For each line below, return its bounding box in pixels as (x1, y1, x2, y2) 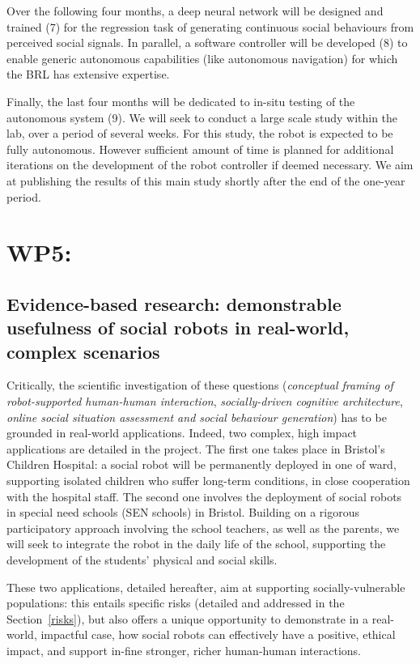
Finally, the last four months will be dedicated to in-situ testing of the (6, 92, 355, 109)
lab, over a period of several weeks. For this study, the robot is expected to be (6, 125, 393, 142)
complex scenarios (6, 338, 160, 364)
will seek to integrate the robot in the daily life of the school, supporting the (6, 535, 386, 552)
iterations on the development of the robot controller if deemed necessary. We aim (6, 156, 414, 173)
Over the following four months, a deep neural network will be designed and (6, 2, 384, 19)
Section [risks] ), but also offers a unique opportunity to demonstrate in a (6, 610, 369, 627)
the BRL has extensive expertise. (6, 66, 170, 83)
